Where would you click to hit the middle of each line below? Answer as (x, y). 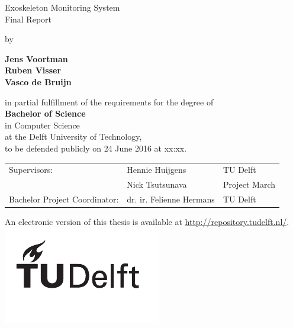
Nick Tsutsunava (157, 184)
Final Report (28, 19)
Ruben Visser (33, 70)
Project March (249, 184)
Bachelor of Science (45, 113)
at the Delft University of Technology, (73, 136)
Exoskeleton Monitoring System (62, 7)
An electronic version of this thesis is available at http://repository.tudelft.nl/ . (147, 222)
